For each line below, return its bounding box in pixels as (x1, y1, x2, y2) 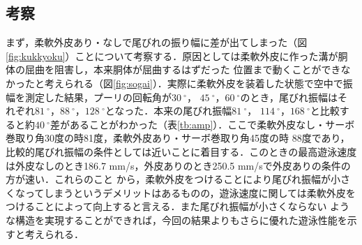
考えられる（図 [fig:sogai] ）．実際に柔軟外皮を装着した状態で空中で (44, 75, 343, 90)
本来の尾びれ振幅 (153, 103, 232, 118)
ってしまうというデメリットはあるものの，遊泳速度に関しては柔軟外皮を (24, 185, 356, 200)
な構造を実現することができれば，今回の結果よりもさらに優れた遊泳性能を (6, 212, 347, 227)
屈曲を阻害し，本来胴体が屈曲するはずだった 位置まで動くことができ (24, 62, 341, 77)
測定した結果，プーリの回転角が (24, 89, 172, 104)
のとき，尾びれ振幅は (240, 89, 338, 104)
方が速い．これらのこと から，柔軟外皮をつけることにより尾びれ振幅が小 (6, 172, 340, 186)
